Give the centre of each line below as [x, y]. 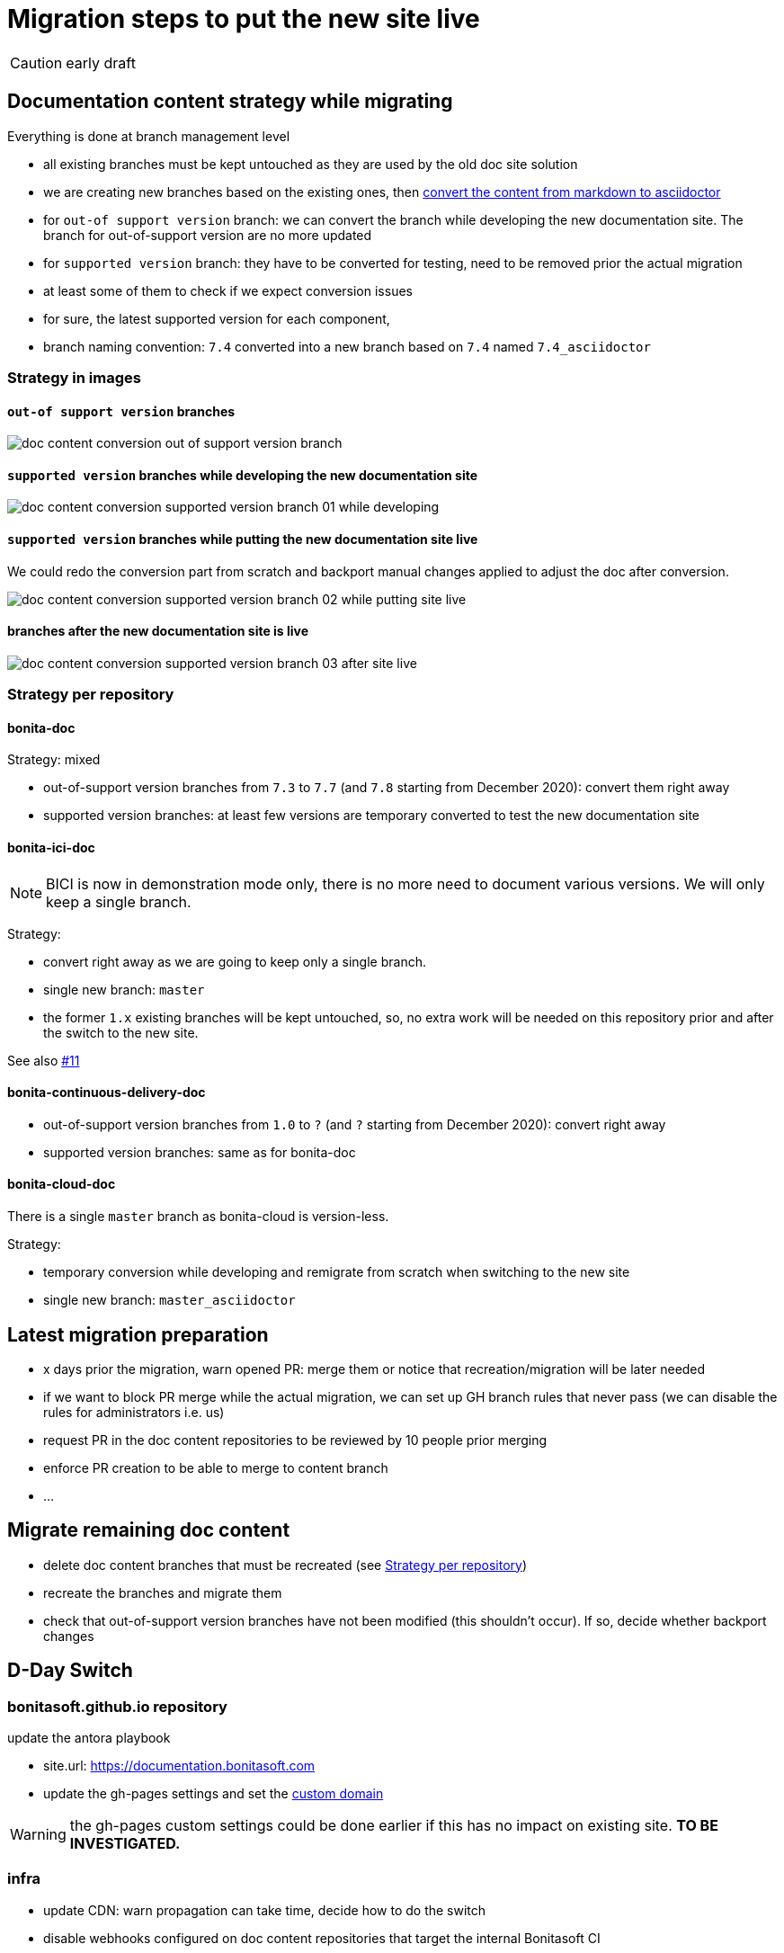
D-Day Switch [70, 1671]
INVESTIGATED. [125, 1843]
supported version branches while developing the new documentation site [243, 475]
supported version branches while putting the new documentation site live [243, 540]
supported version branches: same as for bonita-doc [200, 1152]
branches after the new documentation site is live [158, 631]
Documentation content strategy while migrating [230, 102]
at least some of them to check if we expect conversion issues [228, 290]
